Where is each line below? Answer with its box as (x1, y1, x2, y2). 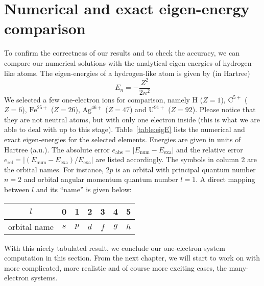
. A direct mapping (196, 174, 255, 185)
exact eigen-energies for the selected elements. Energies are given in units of (4, 134, 241, 145)
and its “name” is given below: (36, 184, 132, 194)
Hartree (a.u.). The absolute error (4, 144, 110, 154)
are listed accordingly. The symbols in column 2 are (95, 154, 257, 165)
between (4, 184, 30, 194)
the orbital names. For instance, (4, 164, 104, 174)
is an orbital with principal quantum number (115, 164, 256, 174)
